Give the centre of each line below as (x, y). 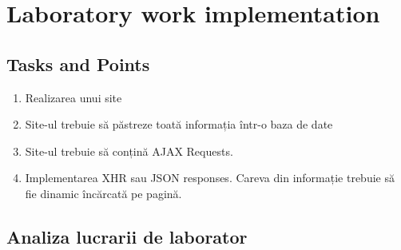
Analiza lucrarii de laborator (127, 236)
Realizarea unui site (73, 97)
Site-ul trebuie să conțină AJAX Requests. (129, 151)
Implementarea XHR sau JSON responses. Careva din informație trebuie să (210, 178)
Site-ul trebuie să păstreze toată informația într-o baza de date (179, 124)
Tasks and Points (78, 63)
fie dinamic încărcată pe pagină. (103, 193)
